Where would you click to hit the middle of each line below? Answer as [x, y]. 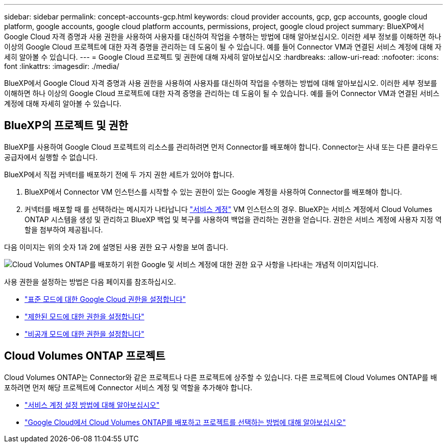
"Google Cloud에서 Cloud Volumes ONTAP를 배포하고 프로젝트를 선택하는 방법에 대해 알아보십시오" [185, 422]
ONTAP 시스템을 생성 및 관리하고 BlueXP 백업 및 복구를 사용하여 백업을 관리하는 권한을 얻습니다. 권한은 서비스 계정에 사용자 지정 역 [233, 219]
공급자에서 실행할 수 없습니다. [51, 157]
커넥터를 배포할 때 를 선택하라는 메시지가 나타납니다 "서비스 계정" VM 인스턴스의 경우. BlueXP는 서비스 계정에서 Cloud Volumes [229, 209]
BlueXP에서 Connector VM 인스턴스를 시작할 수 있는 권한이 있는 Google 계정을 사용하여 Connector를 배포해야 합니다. [213, 192]
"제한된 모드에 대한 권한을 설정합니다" [84, 316]
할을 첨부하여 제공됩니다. [64, 229]
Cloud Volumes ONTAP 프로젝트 [85, 356]
